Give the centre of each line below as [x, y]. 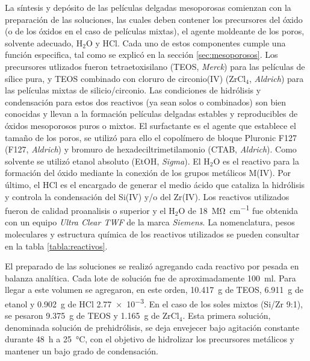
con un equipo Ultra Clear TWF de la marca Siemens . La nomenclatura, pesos [150, 222]
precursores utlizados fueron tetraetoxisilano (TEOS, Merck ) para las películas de [155, 66]
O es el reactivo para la [256, 161]
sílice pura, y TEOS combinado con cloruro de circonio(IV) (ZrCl [126, 78]
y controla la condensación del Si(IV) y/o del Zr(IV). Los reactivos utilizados [147, 196]
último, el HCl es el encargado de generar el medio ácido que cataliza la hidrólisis [155, 184]
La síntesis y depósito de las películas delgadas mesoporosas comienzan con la [148, 7]
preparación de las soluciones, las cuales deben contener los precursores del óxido [154, 19]
